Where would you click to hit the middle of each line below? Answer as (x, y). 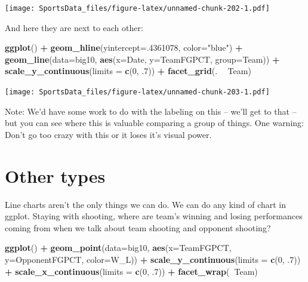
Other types (55, 175)
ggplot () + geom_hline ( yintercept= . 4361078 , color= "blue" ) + (124, 47)
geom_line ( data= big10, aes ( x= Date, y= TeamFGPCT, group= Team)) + (142, 59)
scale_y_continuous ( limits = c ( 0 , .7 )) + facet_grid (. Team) (128, 71)
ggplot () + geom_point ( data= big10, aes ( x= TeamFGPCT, (118, 248)
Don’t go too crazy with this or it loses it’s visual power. (108, 134)
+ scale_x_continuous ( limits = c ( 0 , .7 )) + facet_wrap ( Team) (131, 271)
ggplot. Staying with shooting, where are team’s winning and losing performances (154, 216)
